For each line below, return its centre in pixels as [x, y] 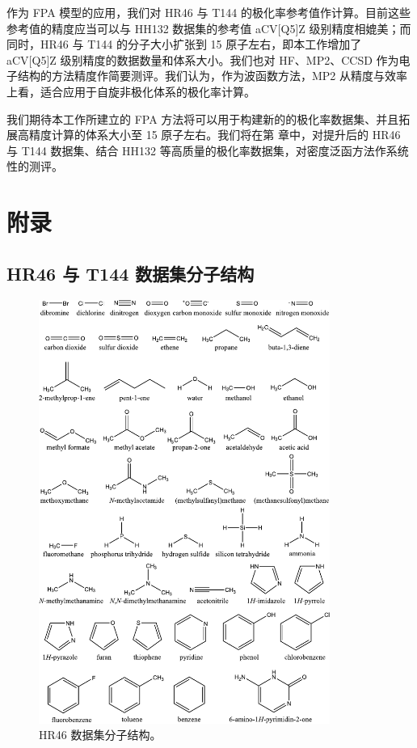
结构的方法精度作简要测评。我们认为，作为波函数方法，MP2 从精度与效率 [213, 76]
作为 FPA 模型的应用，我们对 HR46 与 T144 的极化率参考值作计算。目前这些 [208, 12]
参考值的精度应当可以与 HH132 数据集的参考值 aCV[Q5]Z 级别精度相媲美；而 [209, 28]
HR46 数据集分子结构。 [100, 735]
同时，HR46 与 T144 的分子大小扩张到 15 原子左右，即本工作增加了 [184, 44]
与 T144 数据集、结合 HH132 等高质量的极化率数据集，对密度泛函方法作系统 [208, 150]
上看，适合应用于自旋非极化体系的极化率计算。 [131, 91]
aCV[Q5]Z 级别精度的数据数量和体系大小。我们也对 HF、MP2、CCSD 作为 [203, 59]
